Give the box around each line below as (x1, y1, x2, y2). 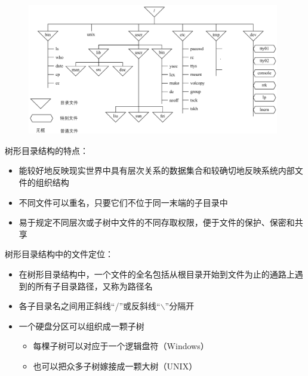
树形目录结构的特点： (5, 144, 88, 156)
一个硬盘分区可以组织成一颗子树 (19, 319, 144, 332)
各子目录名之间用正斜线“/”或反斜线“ (19, 300, 161, 312)
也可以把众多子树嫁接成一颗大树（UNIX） (33, 359, 198, 372)
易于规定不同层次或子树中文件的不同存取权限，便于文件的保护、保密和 (19, 216, 295, 229)
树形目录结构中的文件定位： (5, 248, 113, 260)
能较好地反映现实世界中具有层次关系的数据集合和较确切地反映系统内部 (19, 164, 295, 177)
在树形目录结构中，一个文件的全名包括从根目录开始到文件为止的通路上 (19, 268, 295, 281)
